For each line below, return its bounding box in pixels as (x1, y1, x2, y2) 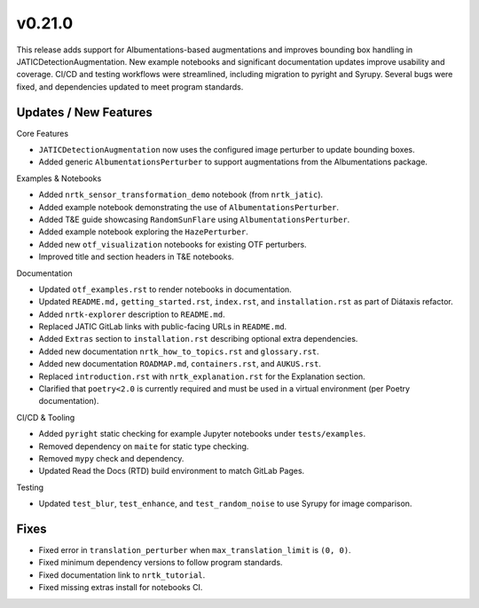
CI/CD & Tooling (16, 412, 75, 422)
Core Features (16, 128, 69, 138)
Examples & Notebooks (16, 173, 102, 184)
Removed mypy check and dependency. (38, 454, 185, 463)
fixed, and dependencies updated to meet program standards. (16, 81, 244, 92)
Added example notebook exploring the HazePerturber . (38, 226, 248, 237)
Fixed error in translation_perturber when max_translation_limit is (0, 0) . (38, 545, 351, 556)
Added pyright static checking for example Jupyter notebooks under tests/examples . (38, 429, 366, 439)
